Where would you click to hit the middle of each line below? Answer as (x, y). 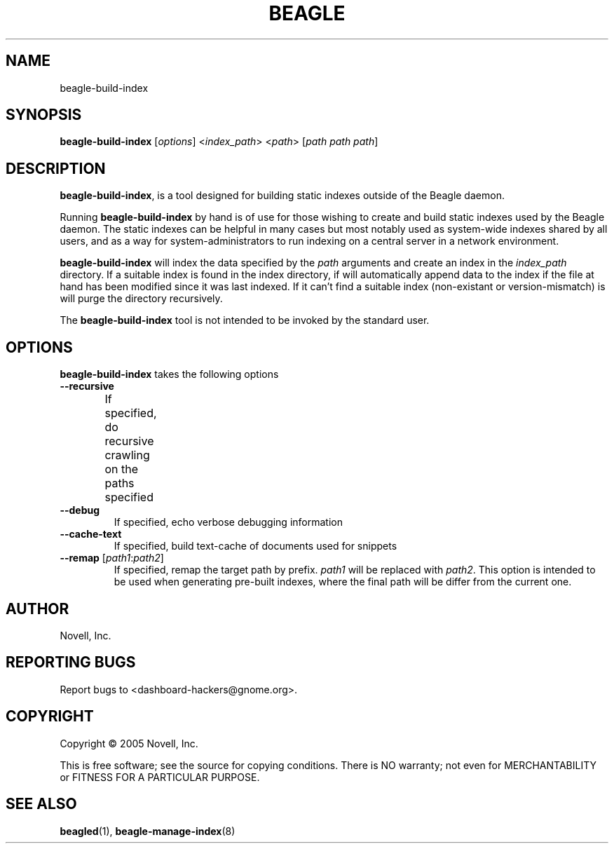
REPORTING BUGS (71, 663)
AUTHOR (37, 609)
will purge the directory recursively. (141, 299)
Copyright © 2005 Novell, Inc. (129, 743)
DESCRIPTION (56, 168)
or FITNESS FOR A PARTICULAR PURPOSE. (160, 777)
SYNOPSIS (44, 115)
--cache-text (91, 534)
